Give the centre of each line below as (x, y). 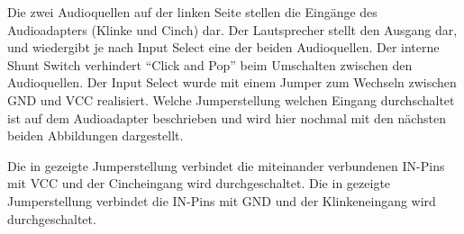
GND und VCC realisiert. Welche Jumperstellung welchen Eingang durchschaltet (231, 99)
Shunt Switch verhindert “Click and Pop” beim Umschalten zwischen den (210, 64)
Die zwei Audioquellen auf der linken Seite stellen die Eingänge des (192, 12)
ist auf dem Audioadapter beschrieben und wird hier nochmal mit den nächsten (227, 117)
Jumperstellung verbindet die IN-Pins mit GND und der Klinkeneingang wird (222, 200)
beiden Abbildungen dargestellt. (96, 135)
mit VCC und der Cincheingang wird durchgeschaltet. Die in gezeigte (199, 183)
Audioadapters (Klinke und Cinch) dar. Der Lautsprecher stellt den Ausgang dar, (232, 29)
